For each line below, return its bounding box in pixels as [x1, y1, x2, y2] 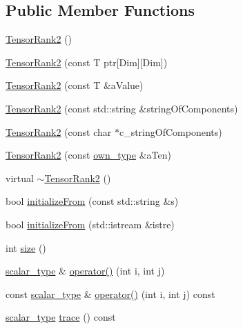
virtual [6, 170, 34, 185]
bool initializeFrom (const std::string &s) [6, 194, 179, 208]
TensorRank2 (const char [6, 124, 112, 139]
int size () [6, 240, 46, 255]
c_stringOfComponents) [119, 124, 222, 139]
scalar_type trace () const [6, 310, 116, 324]
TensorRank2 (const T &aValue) [6, 78, 144, 92]
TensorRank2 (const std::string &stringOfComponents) [6, 101, 238, 115]
